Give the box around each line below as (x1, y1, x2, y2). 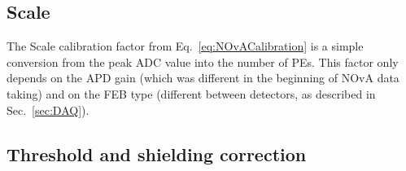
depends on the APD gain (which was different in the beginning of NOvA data (7, 69, 399, 86)
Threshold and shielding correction (7, 141, 307, 166)
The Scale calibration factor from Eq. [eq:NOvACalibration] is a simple (7, 37, 364, 55)
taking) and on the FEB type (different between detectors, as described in (7, 85, 376, 102)
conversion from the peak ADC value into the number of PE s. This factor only (7, 53, 399, 70)
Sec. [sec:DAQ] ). (7, 101, 89, 118)
